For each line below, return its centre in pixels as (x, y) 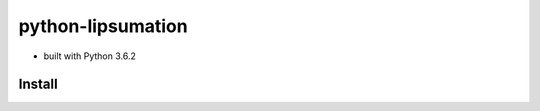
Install (38, 84)
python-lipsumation (103, 26)
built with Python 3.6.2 (90, 56)
